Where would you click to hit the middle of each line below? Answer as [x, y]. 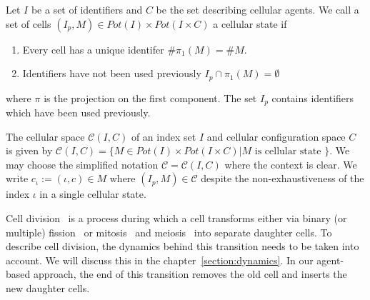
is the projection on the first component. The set [150, 97]
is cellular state [288, 152]
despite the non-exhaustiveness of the [282, 178]
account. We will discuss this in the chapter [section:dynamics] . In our [160, 260]
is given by [29, 150]
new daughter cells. [48, 288]
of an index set [164, 136]
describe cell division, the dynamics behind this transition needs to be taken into [182, 246]
